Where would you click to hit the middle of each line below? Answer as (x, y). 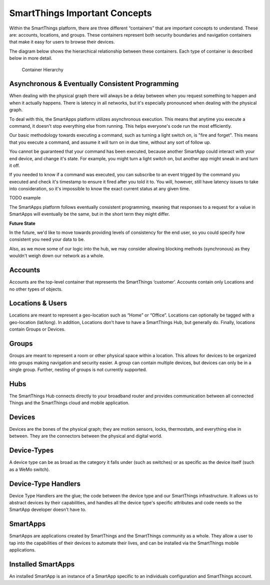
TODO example (25, 198)
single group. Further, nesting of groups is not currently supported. (78, 369)
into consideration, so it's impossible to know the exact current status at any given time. (99, 189)
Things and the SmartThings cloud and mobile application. (69, 403)
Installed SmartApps (42, 564)
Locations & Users (38, 303)
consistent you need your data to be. (47, 239)
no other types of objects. (36, 289)
